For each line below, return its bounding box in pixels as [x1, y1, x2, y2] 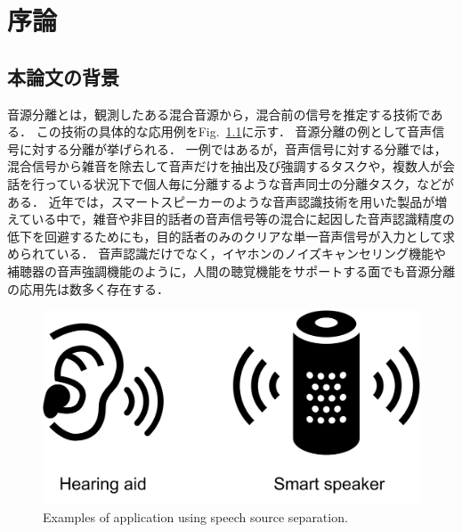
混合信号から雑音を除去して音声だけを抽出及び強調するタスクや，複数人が [7, 157, 443, 176]
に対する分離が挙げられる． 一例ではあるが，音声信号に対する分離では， [19, 139, 447, 158]
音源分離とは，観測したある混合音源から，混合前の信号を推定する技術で [7, 104, 431, 123]
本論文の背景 [7, 62, 119, 90]
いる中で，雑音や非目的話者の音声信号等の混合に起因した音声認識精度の [31, 209, 455, 228]
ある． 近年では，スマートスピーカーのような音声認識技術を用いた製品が [7, 192, 435, 210]
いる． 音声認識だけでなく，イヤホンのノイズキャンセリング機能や [56, 244, 446, 263]
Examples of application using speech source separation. [43, 507, 348, 526]
